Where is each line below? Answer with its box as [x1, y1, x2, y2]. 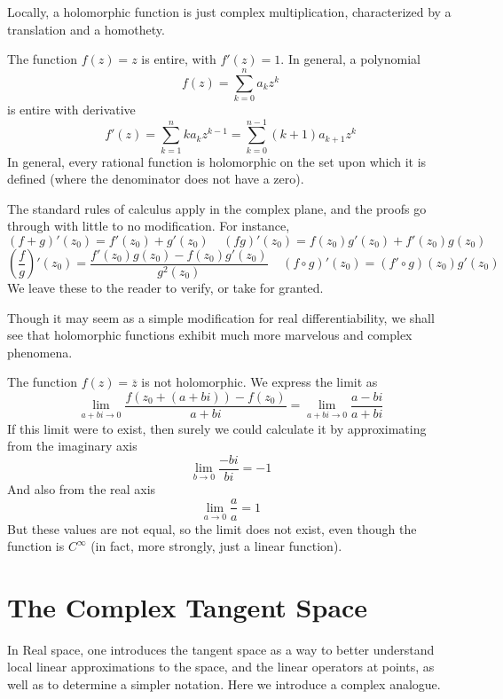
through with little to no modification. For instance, [7, 216, 290, 235]
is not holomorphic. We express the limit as [141, 373, 378, 391]
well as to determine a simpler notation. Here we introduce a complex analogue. [7, 675, 441, 694]
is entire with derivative [7, 99, 136, 118]
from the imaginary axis [7, 436, 138, 455]
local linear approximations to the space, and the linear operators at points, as [7, 657, 435, 676]
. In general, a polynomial [280, 50, 420, 68]
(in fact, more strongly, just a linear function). [90, 537, 342, 555]
